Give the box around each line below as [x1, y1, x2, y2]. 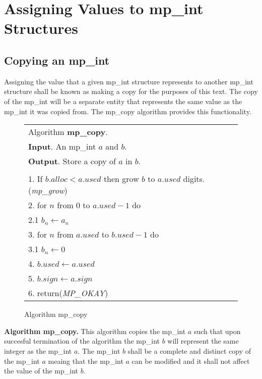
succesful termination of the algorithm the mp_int [4, 336, 160, 346]
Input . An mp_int [28, 140, 96, 153]
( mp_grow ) [28, 184, 68, 197]
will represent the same [167, 336, 239, 346]
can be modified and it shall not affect [132, 355, 250, 366]
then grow [103, 173, 139, 185]
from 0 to [57, 199, 90, 211]
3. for [28, 228, 47, 241]
